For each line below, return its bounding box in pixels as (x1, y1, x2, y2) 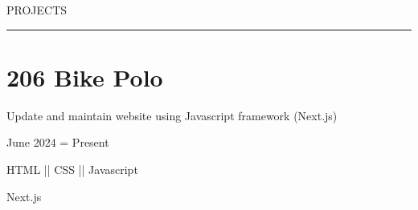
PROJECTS (6, 2, 68, 18)
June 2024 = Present (6, 134, 109, 151)
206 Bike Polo (6, 60, 163, 93)
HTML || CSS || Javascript (6, 160, 138, 177)
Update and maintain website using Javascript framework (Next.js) (6, 107, 338, 123)
